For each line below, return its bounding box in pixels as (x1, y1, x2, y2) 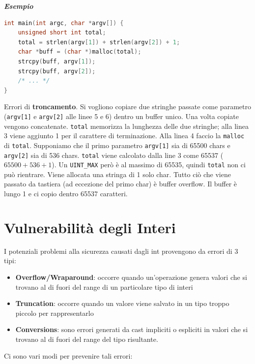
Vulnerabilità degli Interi (4, 217, 176, 237)
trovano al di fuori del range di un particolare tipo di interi (15, 281, 193, 292)
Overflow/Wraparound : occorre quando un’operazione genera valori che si (15, 272, 247, 282)
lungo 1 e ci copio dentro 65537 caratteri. (4, 188, 128, 199)
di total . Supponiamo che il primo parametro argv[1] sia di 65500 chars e (4, 140, 230, 150)
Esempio (4, 1, 33, 11)
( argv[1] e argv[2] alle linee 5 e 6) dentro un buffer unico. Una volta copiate (4, 111, 239, 121)
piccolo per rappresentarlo (15, 307, 94, 318)
